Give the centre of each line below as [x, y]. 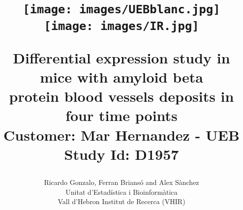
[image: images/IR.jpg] [121, 26]
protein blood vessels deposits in [121, 96]
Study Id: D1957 [121, 154]
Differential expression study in [121, 57]
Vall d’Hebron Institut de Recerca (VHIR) [121, 201]
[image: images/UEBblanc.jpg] [121, 10]
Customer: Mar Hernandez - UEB [121, 135]
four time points [121, 115]
